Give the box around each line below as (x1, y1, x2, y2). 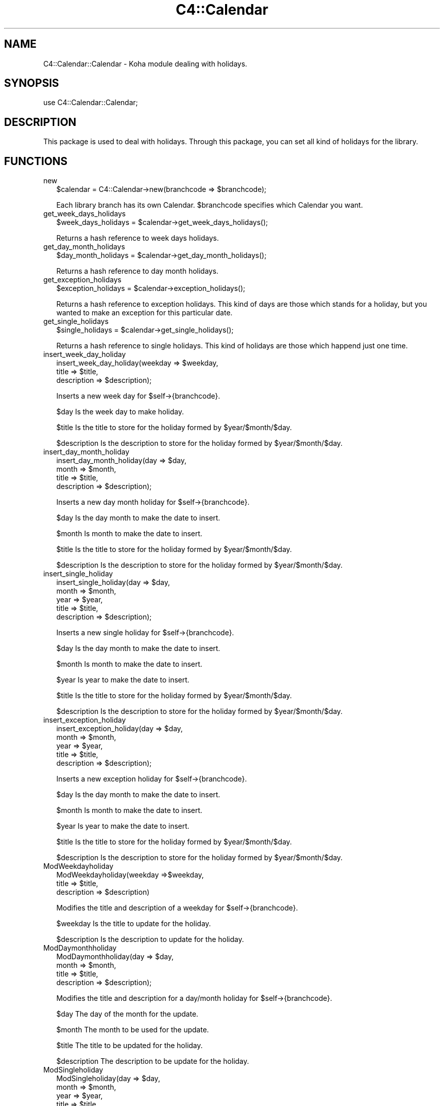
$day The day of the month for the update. (56, 1010, 199, 1019)
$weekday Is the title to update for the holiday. (56, 919, 211, 928)
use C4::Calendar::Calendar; (43, 98, 138, 107)
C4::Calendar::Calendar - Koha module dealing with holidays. (43, 59, 247, 68)
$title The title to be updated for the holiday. (56, 1041, 203, 1050)
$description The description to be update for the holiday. (56, 1057, 249, 1066)
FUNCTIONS (4, 154, 68, 168)
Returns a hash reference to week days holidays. (56, 234, 219, 243)
